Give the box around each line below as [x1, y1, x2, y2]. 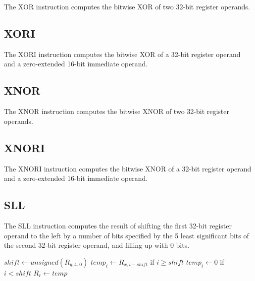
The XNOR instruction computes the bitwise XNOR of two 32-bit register [4, 106, 229, 116]
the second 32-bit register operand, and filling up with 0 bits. [4, 240, 190, 250]
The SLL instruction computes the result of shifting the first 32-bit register [4, 220, 232, 230]
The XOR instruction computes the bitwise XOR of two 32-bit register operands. [4, 1, 250, 11]
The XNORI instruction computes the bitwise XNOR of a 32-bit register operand [4, 163, 252, 173]
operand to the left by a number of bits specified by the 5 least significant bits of [4, 230, 249, 240]
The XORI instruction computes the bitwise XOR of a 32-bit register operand [4, 49, 241, 59]
